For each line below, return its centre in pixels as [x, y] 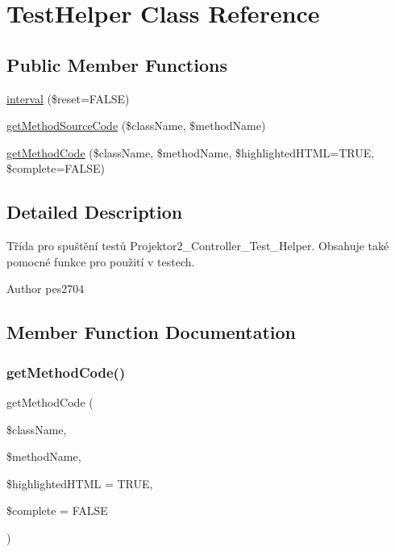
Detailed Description [95, 212]
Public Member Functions [117, 64]
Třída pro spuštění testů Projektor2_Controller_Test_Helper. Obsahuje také [198, 246]
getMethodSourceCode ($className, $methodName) [136, 125]
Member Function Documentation [152, 332]
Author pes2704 [46, 289]
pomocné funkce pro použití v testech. [101, 261]
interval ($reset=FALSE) [68, 98]
